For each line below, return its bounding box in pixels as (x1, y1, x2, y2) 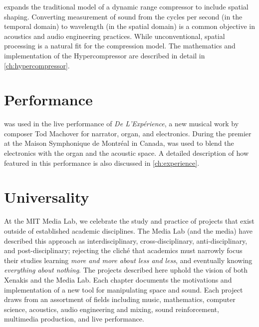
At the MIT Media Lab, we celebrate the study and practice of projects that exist (4, 216, 255, 226)
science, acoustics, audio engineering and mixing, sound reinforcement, (4, 304, 219, 314)
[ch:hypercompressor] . (4, 60, 70, 70)
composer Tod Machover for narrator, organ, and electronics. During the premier (4, 128, 252, 138)
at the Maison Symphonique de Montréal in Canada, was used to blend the (4, 138, 234, 148)
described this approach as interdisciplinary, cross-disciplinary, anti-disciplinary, (4, 235, 248, 246)
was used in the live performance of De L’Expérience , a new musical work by (4, 118, 239, 129)
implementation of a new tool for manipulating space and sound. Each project (4, 284, 243, 295)
